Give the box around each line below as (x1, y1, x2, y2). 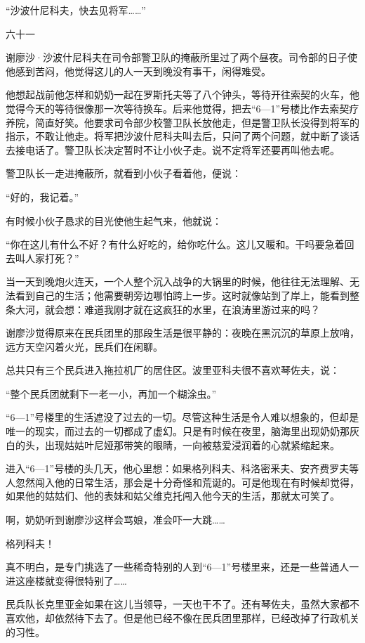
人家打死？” (25, 250, 79, 265)
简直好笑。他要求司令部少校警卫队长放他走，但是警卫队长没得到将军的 (34, 115, 359, 129)
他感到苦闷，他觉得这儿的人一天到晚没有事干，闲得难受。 (6, 63, 271, 78)
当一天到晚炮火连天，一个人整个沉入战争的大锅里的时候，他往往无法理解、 (6, 274, 350, 289)
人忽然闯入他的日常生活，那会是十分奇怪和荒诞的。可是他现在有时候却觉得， (6, 474, 359, 489)
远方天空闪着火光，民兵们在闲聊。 (6, 339, 163, 353)
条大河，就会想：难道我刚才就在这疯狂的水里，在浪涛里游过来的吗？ (6, 301, 320, 316)
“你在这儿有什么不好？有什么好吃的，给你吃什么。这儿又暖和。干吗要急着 (6, 237, 345, 252)
